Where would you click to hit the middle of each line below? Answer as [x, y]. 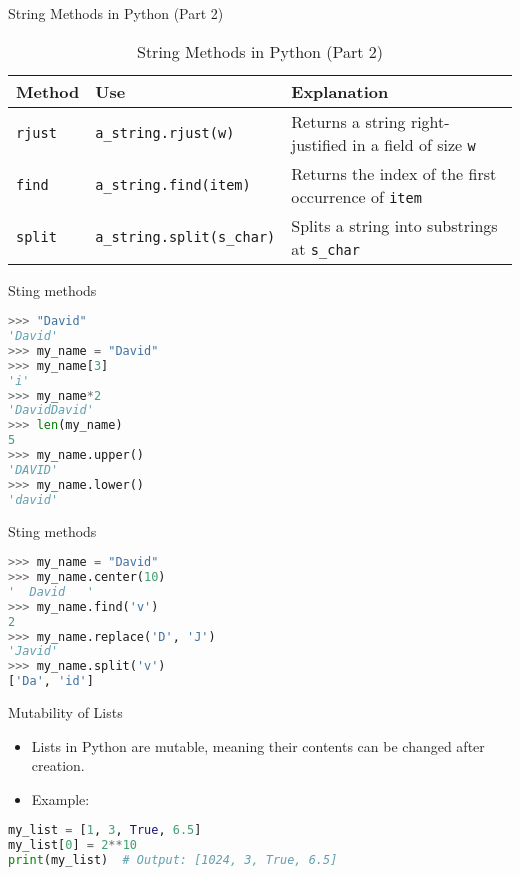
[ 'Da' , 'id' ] [51, 681]
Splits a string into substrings [394, 225]
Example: [60, 798]
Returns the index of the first [394, 173]
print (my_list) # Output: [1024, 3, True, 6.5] [173, 860]
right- [430, 121]
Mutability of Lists [65, 712]
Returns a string [348, 121]
